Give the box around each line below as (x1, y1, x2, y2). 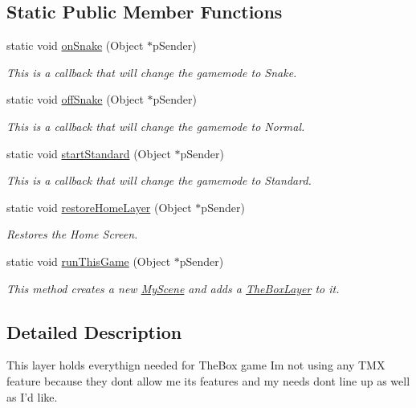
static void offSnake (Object (6, 91, 144, 108)
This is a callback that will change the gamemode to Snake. (6, 63, 297, 80)
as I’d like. (6, 388, 58, 405)
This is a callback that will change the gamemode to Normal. (6, 117, 305, 134)
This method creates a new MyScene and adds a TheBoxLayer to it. (6, 279, 340, 296)
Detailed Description (6, 319, 182, 344)
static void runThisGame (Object (6, 252, 171, 269)
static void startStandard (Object (6, 145, 171, 161)
